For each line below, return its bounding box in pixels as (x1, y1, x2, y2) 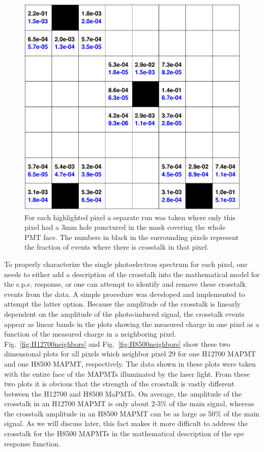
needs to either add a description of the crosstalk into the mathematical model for (4, 268, 260, 279)
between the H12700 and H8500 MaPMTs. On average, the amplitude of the (4, 388, 242, 399)
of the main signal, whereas (169, 398, 254, 409)
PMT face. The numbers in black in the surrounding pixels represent (24, 231, 239, 242)
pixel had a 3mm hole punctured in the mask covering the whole (24, 222, 225, 232)
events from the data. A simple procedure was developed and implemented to (4, 288, 245, 299)
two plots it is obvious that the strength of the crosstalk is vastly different (4, 378, 234, 389)
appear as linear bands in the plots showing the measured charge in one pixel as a (4, 318, 259, 329)
